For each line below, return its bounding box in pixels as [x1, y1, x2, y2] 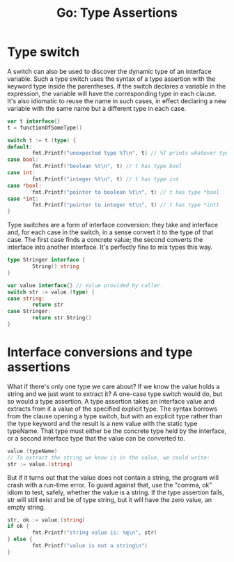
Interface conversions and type [7, 344, 193, 360]
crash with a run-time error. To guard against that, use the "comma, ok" [7, 480, 212, 489]
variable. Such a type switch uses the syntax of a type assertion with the [7, 75, 216, 83]
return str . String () [32, 314, 92, 321]
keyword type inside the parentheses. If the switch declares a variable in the [7, 82, 226, 90]
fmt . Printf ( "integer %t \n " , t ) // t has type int [32, 176, 179, 183]
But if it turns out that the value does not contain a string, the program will [7, 473, 219, 482]
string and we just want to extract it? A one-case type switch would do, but [7, 389, 223, 398]
